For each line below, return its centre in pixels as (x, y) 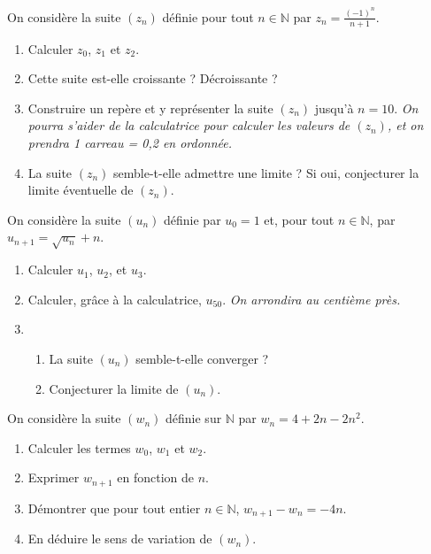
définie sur (194, 418)
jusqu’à (334, 108)
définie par (192, 219)
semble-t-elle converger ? (202, 358)
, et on (405, 125)
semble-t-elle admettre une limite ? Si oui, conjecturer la (266, 172)
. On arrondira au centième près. (312, 299)
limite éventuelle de (81, 190)
